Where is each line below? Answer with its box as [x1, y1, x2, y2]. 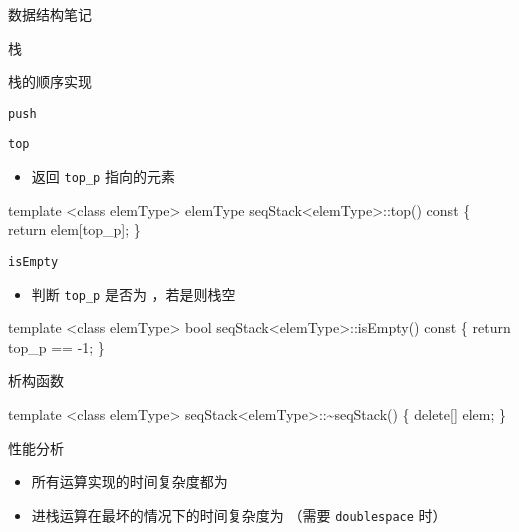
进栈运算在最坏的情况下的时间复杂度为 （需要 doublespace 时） [31, 504, 447, 525]
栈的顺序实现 [8, 71, 92, 92]
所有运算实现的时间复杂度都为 [31, 471, 228, 492]
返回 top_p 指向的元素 [31, 166, 175, 187]
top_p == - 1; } [8, 336, 105, 357]
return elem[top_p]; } [8, 219, 141, 240]
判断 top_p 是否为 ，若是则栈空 [31, 283, 236, 304]
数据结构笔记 [8, 4, 92, 24]
